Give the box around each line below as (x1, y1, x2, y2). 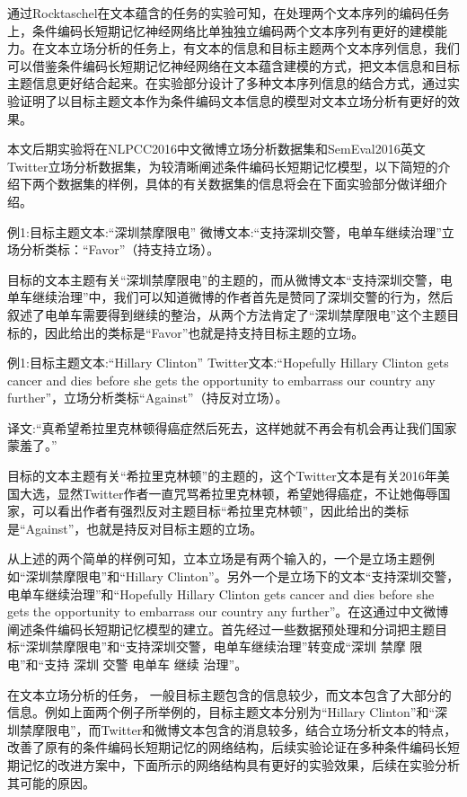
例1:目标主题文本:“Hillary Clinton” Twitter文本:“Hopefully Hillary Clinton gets (7, 353, 449, 372)
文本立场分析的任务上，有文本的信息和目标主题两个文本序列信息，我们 (44, 39, 460, 58)
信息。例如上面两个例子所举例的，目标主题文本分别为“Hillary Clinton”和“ (7, 703, 436, 722)
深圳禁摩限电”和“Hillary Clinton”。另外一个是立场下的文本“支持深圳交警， (25, 567, 460, 586)
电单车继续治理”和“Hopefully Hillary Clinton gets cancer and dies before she (7, 584, 435, 603)
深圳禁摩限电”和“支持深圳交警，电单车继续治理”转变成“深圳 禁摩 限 (25, 637, 423, 656)
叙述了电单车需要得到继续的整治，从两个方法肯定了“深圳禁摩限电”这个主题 (7, 305, 447, 323)
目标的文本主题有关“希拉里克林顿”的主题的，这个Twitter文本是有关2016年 (7, 466, 437, 485)
